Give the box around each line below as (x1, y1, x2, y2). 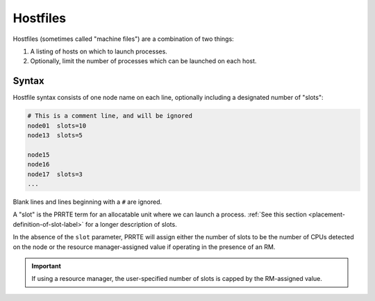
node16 (27, 160, 50, 169)
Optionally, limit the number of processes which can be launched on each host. (30, 57, 257, 65)
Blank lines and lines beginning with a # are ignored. (12, 198, 162, 206)
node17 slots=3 (27, 170, 83, 178)
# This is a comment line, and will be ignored (27, 112, 192, 120)
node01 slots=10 (27, 121, 87, 130)
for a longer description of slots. (85, 220, 177, 228)
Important (31, 261, 62, 270)
